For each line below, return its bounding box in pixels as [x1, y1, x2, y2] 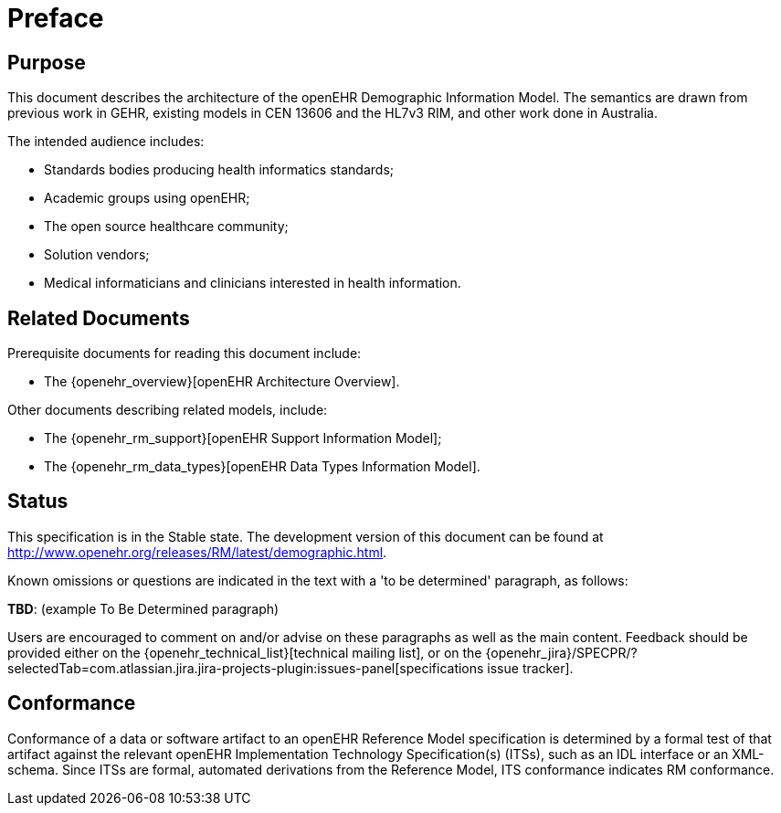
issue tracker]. [487, 660, 574, 676]
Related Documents [7, 306, 190, 330]
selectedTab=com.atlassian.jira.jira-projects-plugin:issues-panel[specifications [7, 660, 484, 676]
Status [7, 490, 69, 513]
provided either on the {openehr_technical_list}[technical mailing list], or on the [7, 644, 482, 660]
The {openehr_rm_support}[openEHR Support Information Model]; [44, 430, 442, 447]
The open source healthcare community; [44, 218, 289, 235]
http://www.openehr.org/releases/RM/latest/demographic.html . [7, 544, 387, 560]
